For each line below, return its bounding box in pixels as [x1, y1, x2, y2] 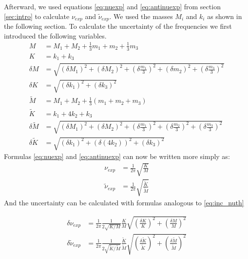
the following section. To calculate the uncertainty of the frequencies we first [4, 21, 232, 31]
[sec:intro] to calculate [4, 11, 70, 21]
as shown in [207, 11, 242, 21]
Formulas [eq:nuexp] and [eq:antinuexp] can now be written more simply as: [4, 151, 230, 161]
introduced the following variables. [4, 30, 107, 40]
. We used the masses [109, 11, 173, 21]
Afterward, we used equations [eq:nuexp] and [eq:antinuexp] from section [4, 1, 221, 11]
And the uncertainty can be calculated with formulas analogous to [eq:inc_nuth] [4, 197, 244, 207]
